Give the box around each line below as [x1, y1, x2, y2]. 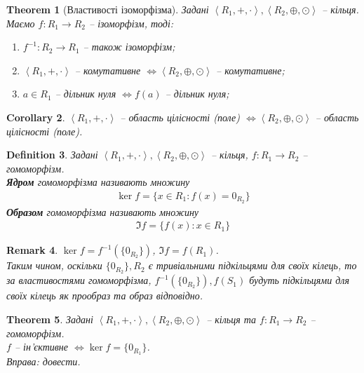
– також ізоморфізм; [83, 39, 175, 54]
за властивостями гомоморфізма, [6, 273, 151, 287]
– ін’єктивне [14, 339, 69, 354]
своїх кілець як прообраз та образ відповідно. [6, 288, 203, 303]
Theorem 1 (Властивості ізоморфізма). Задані [6, 2, 209, 16]
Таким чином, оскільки [6, 258, 102, 273]
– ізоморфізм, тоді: [89, 15, 174, 30]
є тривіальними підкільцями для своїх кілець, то [148, 258, 357, 273]
